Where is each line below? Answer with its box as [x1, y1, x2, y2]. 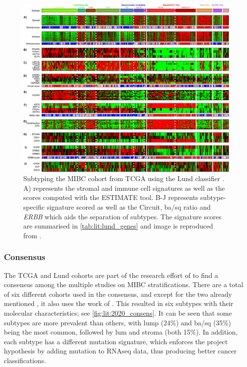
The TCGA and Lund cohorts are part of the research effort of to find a [4, 270, 218, 280]
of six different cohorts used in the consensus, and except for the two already [4, 289, 232, 299]
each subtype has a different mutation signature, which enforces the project [4, 336, 228, 346]
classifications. [4, 355, 46, 365]
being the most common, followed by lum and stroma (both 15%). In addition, [4, 327, 238, 337]
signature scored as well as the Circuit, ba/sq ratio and [47, 201, 211, 212]
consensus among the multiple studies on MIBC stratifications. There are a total [4, 279, 244, 290]
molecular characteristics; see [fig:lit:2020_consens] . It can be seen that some [4, 307, 232, 318]
